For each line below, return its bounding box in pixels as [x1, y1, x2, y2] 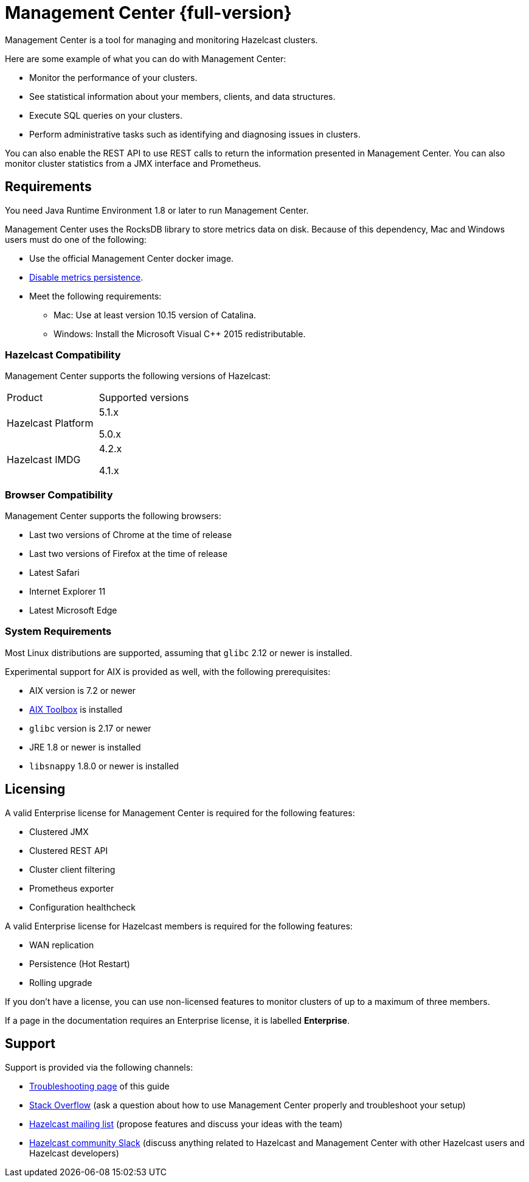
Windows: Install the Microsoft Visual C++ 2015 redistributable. [54, 328, 306, 339]
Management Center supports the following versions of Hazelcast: [5, 371, 271, 382]
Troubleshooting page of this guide [29, 1080, 170, 1091]
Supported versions [99, 391, 189, 404]
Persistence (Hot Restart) [29, 958, 130, 969]
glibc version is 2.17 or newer [29, 722, 151, 733]
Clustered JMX [29, 826, 89, 837]
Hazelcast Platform [7, 417, 94, 430]
